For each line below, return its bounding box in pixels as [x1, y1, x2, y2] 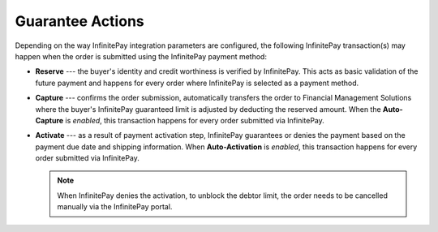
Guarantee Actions [15, 12, 145, 30]
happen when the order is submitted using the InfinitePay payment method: [15, 51, 268, 61]
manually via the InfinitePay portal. [57, 202, 173, 212]
